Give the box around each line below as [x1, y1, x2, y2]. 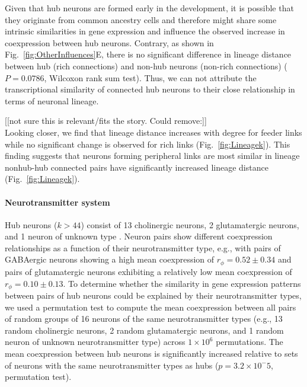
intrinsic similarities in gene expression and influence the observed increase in [5, 25, 285, 37]
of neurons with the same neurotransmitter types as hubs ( [5, 359, 219, 371]
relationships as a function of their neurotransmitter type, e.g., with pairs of [5, 241, 281, 254]
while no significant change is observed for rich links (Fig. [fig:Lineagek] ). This [5, 137, 290, 150]
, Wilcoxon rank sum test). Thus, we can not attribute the [44, 71, 257, 84]
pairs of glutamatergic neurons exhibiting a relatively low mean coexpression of [5, 265, 292, 277]
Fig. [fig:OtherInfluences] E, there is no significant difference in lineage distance [5, 48, 292, 60]
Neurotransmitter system [5, 196, 110, 208]
